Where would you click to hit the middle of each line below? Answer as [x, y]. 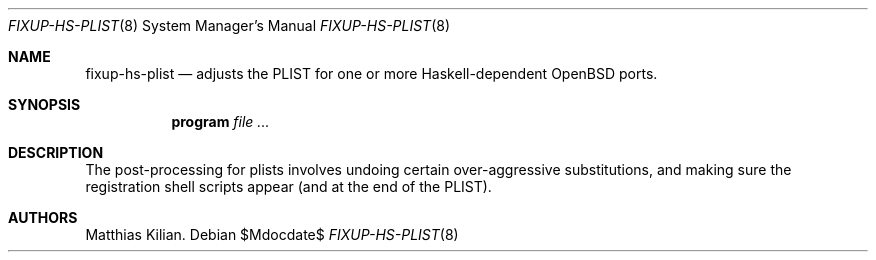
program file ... [220, 121]
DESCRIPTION [56, 152]
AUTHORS [43, 217]
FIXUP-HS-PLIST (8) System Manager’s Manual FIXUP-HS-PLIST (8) [229, 25]
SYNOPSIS [44, 104]
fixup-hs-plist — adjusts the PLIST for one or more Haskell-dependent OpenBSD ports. [371, 73]
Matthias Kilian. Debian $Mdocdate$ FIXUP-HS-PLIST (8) [272, 234]
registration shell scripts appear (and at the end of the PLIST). [288, 186]
